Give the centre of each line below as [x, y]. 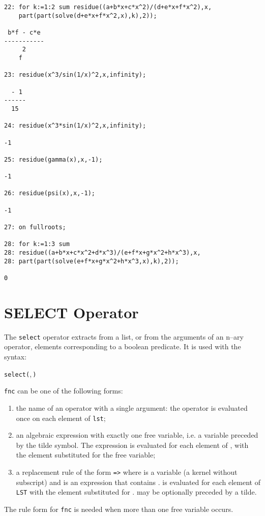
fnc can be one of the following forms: [64, 391]
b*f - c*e [24, 32]
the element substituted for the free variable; [86, 455]
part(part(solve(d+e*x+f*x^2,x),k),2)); [88, 16]
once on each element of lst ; [61, 418]
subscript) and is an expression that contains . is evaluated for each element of [138, 482]
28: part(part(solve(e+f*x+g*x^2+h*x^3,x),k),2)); [92, 261]
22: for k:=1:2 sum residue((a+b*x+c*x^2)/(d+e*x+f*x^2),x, [108, 7]
